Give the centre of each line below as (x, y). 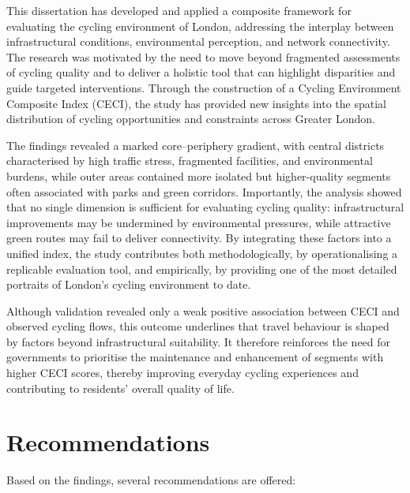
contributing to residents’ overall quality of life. (120, 388)
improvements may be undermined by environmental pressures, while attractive (199, 222)
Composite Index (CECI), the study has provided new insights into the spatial (196, 103)
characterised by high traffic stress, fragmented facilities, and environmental (190, 161)
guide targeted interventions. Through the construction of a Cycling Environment (204, 87)
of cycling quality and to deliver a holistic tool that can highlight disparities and (201, 72)
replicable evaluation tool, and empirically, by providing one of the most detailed (202, 269)
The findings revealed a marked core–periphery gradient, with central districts (196, 145)
